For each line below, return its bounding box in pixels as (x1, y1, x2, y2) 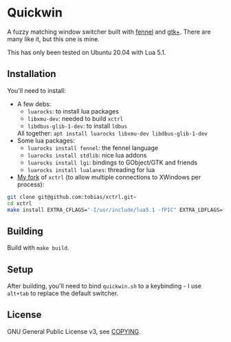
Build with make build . (7, 244, 70, 252)
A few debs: (16, 100, 52, 108)
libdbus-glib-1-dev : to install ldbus (27, 122, 128, 130)
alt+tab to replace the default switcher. (7, 289, 119, 297)
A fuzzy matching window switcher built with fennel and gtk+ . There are (7, 28, 211, 36)
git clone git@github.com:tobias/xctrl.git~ (7, 193, 137, 200)
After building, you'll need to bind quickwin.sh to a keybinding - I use (7, 282, 201, 290)
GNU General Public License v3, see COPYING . (7, 327, 141, 335)
